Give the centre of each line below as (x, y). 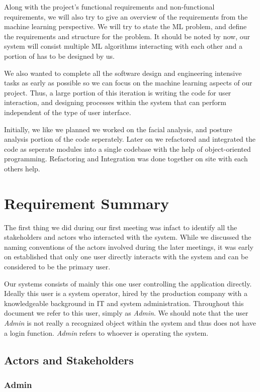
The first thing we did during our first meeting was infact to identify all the (121, 227)
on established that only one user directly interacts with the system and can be (126, 257)
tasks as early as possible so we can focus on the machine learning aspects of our (128, 83)
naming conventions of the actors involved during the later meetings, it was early (129, 247)
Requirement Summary (86, 203)
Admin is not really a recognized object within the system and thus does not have (130, 322)
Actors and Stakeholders (69, 360)
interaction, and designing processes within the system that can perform (115, 102)
